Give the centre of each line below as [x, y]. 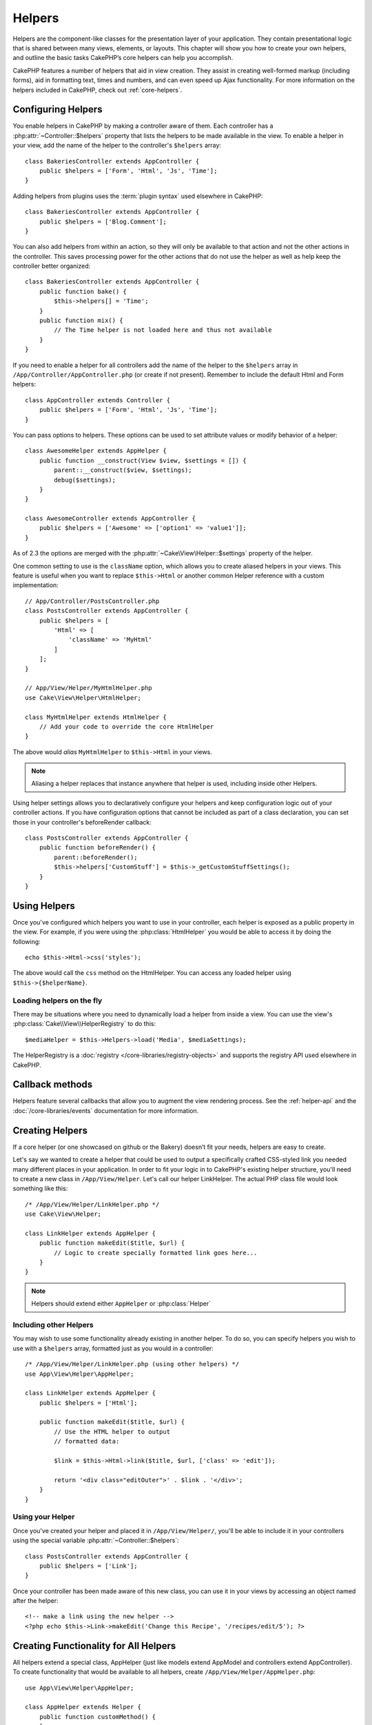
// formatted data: [87, 1441]
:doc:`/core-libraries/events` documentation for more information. [106, 1110]
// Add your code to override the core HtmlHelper [126, 727]
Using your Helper [44, 1517]
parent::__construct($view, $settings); [123, 470]
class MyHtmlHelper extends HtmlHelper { [96, 717]
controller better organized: [52, 266]
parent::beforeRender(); [96, 857]
